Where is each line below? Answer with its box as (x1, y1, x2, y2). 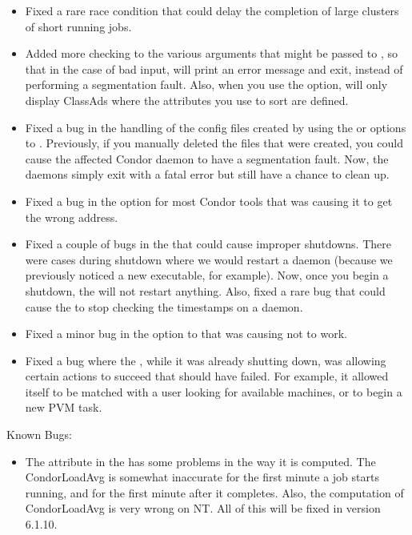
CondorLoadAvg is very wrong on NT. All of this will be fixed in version (25, 500, 381, 517)
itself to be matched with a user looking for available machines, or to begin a (25, 383, 402, 400)
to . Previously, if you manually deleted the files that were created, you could (25, 135, 403, 151)
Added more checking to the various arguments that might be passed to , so (25, 45, 398, 62)
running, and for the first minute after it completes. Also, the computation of (25, 484, 404, 501)
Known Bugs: (6, 426, 72, 443)
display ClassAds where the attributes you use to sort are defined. (25, 91, 349, 108)
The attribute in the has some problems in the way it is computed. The (25, 453, 376, 469)
